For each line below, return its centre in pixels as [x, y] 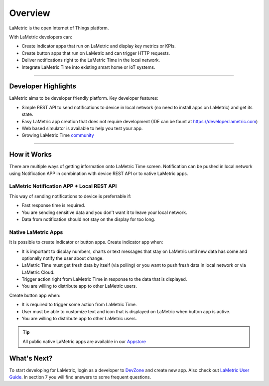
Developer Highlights [43, 87]
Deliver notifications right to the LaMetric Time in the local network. [91, 60]
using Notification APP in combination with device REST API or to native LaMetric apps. [99, 173]
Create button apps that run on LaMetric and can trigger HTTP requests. [96, 53]
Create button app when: [35, 295]
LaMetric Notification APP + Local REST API [63, 186]
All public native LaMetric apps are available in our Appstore [84, 341]
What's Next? [31, 358]
